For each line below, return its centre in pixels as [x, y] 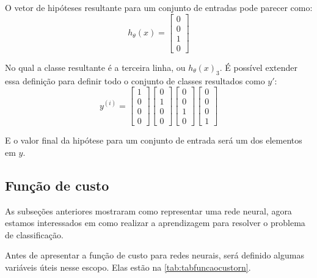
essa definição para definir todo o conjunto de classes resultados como [135, 80]
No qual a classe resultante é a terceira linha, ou [95, 67]
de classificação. [34, 234]
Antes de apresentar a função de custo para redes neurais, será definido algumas [155, 255]
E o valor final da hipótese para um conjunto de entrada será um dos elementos [154, 140]
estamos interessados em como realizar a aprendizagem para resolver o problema [155, 223]
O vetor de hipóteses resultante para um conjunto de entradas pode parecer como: [159, 7]
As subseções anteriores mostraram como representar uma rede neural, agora [148, 210]
